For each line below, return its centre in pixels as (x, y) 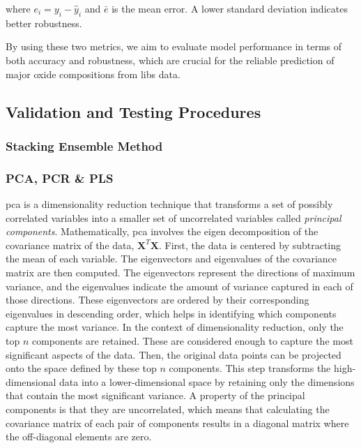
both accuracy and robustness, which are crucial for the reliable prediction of (170, 60)
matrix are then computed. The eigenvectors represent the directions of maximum (180, 272)
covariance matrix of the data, (70, 245)
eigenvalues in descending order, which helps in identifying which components (171, 313)
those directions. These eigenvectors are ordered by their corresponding (158, 300)
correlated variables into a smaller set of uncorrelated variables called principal (174, 217)
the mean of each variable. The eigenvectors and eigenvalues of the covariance (171, 259)
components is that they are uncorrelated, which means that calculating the (168, 409)
